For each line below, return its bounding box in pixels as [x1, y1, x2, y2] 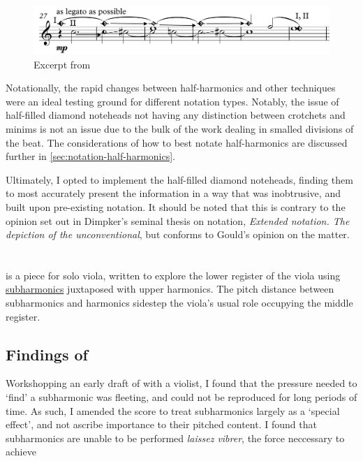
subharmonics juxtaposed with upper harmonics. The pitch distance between [6, 281, 334, 296]
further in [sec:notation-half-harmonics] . [6, 149, 176, 163]
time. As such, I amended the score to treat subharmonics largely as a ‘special [6, 403, 340, 418]
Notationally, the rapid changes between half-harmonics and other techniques [6, 80, 336, 95]
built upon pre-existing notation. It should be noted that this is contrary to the [6, 199, 346, 214]
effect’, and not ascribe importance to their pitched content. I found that [6, 417, 317, 432]
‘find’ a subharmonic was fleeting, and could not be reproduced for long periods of [6, 390, 357, 404]
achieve [6, 444, 36, 459]
